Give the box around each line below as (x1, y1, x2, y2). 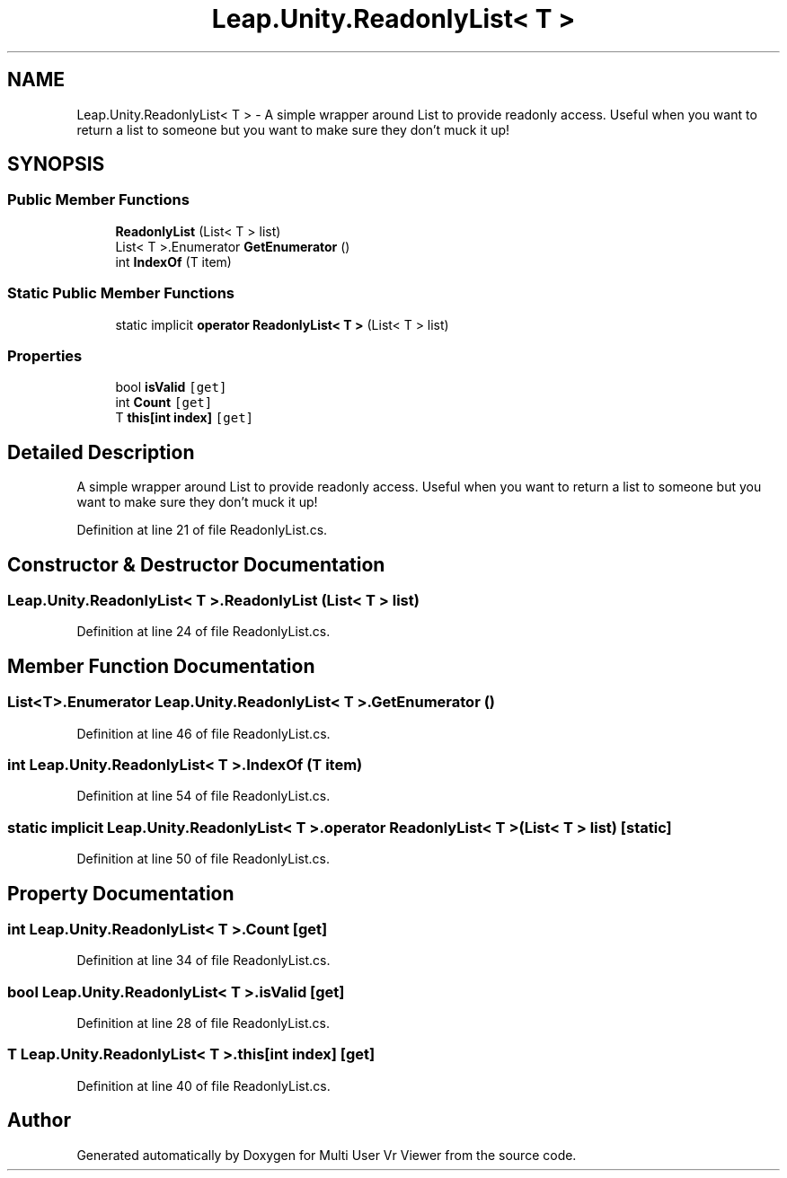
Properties (7, 346, 83, 365)
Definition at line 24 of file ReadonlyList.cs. (76, 624, 331, 640)
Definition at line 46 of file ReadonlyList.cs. (76, 725, 331, 741)
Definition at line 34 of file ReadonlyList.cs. (76, 952, 331, 969)
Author (7, 1109, 71, 1132)
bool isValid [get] (115, 379, 227, 395)
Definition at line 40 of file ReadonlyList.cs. (76, 1077, 331, 1094)
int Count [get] (115, 394, 213, 411)
